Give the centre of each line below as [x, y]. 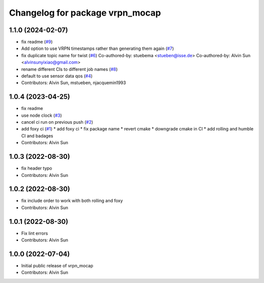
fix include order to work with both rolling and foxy [72, 201]
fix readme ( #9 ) [37, 42]
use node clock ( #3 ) [42, 115]
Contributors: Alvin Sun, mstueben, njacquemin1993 [74, 83]
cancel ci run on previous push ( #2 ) [57, 122]
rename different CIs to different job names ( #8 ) [69, 69]
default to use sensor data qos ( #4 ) [57, 76]
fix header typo [37, 168]
